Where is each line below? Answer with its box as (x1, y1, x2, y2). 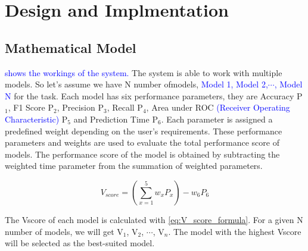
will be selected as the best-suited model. (5, 237, 155, 249)
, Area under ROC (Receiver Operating (146, 101, 290, 114)
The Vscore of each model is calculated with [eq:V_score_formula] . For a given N (5, 213, 303, 225)
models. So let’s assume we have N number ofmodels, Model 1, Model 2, (5, 78, 268, 90)
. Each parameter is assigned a (161, 112, 273, 125)
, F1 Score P (8, 101, 54, 114)
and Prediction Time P (73, 112, 158, 125)
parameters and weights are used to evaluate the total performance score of (5, 136, 279, 149)
